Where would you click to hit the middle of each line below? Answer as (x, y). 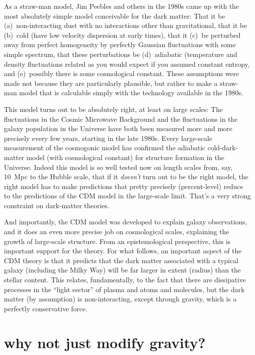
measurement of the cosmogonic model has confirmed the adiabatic (105, 148)
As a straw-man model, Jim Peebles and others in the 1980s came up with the (122, 6)
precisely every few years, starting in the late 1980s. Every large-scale (108, 138)
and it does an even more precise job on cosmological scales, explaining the (116, 232)
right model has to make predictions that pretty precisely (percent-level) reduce (124, 186)
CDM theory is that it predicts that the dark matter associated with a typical (121, 260)
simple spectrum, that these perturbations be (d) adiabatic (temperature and (121, 54)
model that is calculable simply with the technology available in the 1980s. (131, 93)
